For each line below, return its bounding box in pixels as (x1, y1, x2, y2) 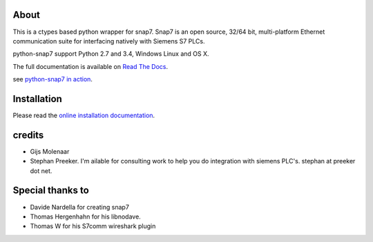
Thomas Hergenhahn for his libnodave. (30, 212, 141, 221)
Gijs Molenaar (30, 147, 70, 155)
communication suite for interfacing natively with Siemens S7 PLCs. (12, 37, 205, 45)
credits (12, 129, 44, 141)
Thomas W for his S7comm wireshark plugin (30, 222, 156, 230)
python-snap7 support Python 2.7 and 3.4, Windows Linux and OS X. (12, 50, 210, 58)
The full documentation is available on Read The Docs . (12, 62, 169, 70)
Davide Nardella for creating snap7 (30, 203, 129, 211)
